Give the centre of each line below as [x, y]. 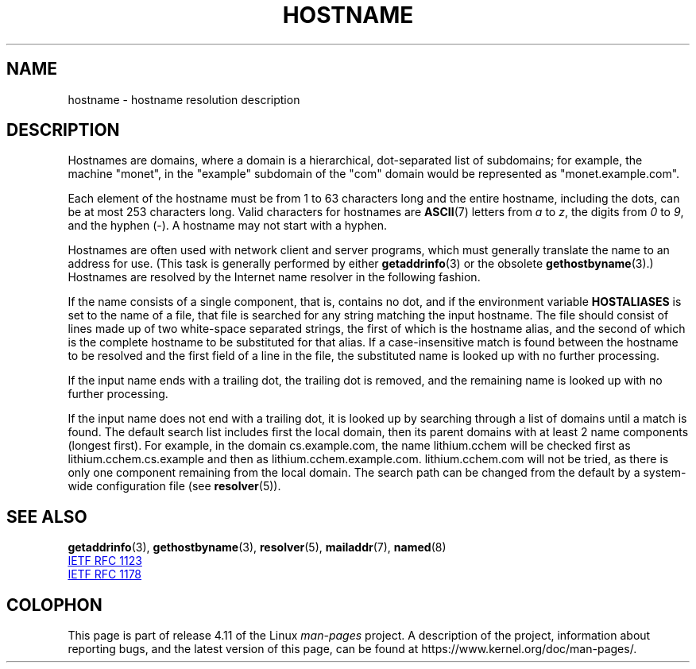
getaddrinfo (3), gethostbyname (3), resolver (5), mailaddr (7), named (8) [257, 547]
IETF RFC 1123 [105, 561]
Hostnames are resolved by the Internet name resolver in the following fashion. [274, 277]
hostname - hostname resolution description [184, 99]
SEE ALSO [47, 516]
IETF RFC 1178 [105, 574]
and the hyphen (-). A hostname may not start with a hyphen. [228, 226]
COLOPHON [54, 605]
